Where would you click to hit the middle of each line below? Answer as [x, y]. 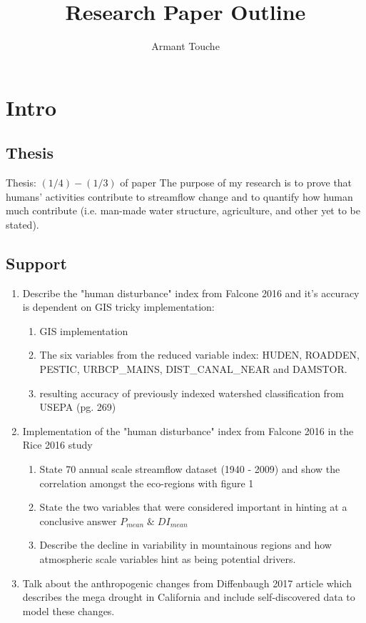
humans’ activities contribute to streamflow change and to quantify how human [179, 196]
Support [36, 263]
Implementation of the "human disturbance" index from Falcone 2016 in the [188, 430]
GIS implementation [84, 330]
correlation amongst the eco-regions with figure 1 [147, 483]
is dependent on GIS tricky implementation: [118, 307]
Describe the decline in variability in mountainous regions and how [185, 545]
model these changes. [68, 610]
